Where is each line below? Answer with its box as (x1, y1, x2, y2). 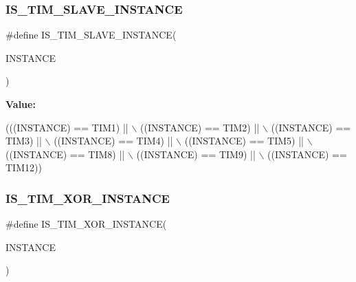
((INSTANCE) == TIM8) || (5, 147, 125, 161)
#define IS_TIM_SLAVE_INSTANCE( (5, 28, 177, 42)
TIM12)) (5, 160, 42, 175)
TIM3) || (5, 133, 42, 148)
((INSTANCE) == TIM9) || (136, 147, 256, 161)
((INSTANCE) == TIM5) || (184, 133, 304, 148)
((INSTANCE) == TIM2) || (140, 120, 260, 134)
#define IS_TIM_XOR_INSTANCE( (5, 217, 167, 231)
